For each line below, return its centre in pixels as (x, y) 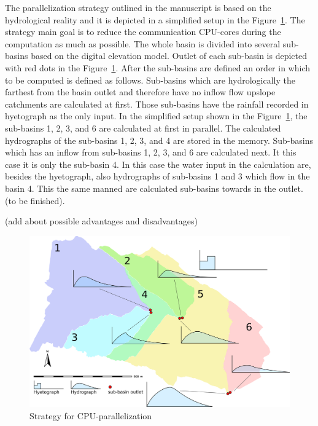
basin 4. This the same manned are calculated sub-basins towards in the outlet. (154, 188)
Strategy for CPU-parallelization (91, 415)
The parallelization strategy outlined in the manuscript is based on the (138, 7)
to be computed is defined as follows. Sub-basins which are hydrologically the (150, 80)
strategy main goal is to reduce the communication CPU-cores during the (143, 32)
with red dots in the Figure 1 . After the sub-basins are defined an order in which (157, 67)
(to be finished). (35, 200)
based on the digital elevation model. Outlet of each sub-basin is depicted (169, 56)
